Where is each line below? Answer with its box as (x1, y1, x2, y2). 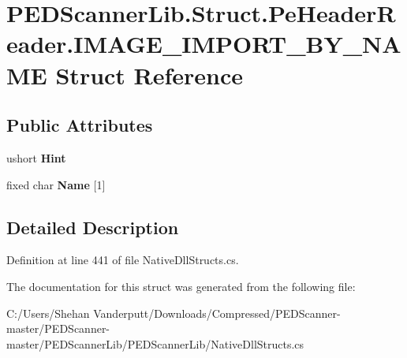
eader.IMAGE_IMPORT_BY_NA (6, 28, 401, 60)
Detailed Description (6, 214, 179, 239)
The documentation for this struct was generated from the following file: (6, 278, 356, 294)
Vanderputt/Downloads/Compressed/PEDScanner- (93, 304, 341, 321)
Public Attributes (6, 113, 153, 137)
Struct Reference (55, 58, 244, 91)
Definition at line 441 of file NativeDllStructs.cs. (6, 252, 239, 268)
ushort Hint (6, 149, 66, 166)
